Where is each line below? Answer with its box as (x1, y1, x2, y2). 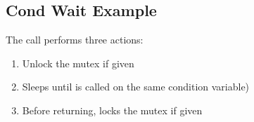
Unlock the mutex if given (22, 55, 134, 70)
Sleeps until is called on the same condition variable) (22, 79, 250, 94)
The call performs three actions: (6, 32, 144, 47)
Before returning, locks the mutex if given (22, 102, 203, 117)
